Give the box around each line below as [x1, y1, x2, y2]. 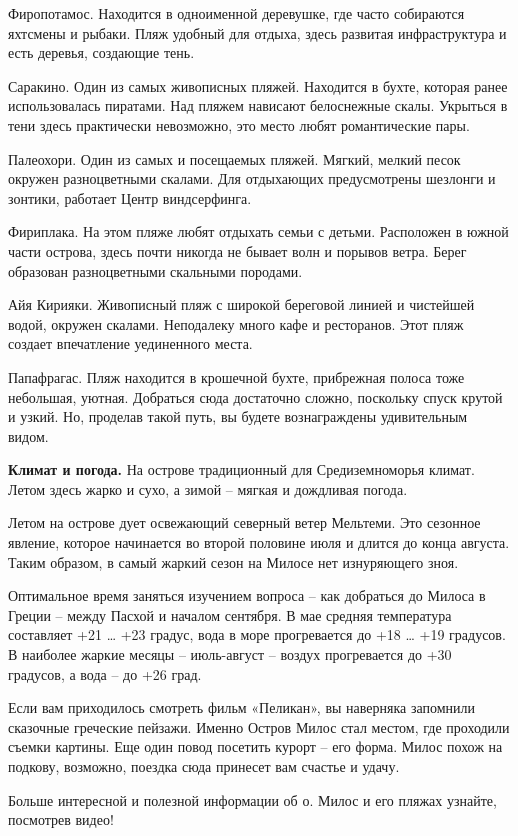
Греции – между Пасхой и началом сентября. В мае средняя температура [8, 604, 452, 625]
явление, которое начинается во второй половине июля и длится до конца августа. [8, 532, 510, 553]
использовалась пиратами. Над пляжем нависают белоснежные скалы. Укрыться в [8, 95, 508, 116]
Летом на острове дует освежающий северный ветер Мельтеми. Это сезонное [8, 512, 481, 533]
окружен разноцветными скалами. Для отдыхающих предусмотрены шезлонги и [8, 168, 496, 189]
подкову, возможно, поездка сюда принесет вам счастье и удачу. [8, 756, 400, 776]
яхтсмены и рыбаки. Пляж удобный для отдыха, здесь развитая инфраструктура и [8, 22, 507, 43]
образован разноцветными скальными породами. [8, 260, 303, 281]
